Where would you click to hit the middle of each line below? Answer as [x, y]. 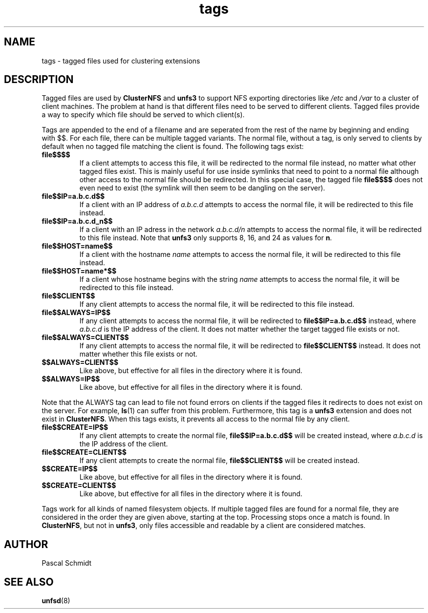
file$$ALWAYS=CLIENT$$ [85, 338]
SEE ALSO [29, 582]
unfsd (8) [56, 601]
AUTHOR [26, 544]
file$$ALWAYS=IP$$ [76, 313]
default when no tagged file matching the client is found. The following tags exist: [173, 147]
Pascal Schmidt [67, 563]
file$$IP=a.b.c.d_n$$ [77, 221]
